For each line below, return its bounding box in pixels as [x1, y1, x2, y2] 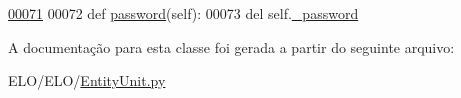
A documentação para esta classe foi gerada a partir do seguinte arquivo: [8, 36, 455, 57]
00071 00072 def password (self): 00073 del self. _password [8, 3, 359, 23]
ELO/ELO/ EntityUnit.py [8, 70, 166, 91]
